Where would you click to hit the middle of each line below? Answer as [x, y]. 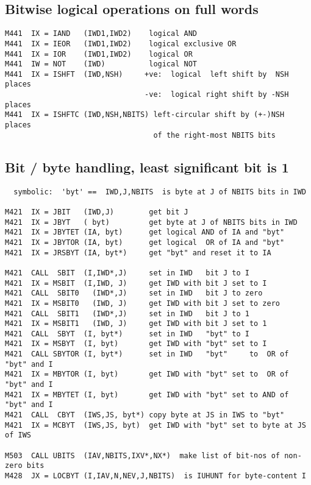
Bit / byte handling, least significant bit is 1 [147, 167]
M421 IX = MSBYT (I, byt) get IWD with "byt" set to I [136, 344]
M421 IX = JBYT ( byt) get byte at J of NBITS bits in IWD [151, 222]
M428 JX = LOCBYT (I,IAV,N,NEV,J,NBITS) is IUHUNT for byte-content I [155, 476]
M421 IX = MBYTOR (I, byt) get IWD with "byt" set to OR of [147, 374]
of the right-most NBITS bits [214, 135]
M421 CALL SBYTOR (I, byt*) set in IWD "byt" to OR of [147, 354]
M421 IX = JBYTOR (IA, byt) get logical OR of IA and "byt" [145, 242]
